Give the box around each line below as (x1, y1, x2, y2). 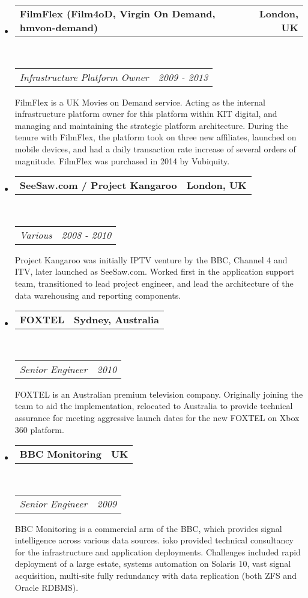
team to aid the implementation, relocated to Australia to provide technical (14, 399, 293, 412)
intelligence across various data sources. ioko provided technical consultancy (14, 534, 294, 546)
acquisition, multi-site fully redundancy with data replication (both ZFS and (14, 569, 297, 582)
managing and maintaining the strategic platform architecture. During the (14, 119, 288, 131)
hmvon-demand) (19, 20, 98, 34)
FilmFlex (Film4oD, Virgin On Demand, (19, 7, 216, 20)
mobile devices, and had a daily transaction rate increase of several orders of (14, 142, 296, 155)
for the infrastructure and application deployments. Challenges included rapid (14, 545, 301, 558)
